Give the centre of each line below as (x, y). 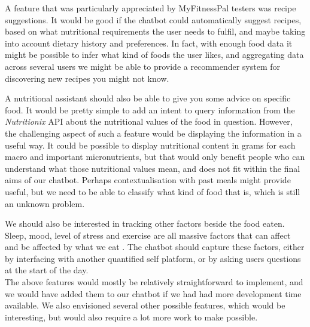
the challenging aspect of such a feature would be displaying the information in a (153, 133)
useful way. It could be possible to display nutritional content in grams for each (150, 145)
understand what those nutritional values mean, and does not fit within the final (153, 168)
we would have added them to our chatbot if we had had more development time (153, 293)
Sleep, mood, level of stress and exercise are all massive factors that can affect (148, 235)
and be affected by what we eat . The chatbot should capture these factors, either (155, 247)
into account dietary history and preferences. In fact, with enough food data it (149, 43)
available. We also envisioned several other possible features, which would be (145, 305)
